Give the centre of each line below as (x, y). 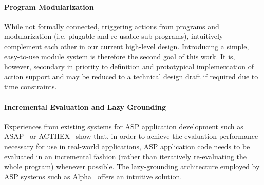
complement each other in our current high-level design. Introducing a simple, (127, 46)
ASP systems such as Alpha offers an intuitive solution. (93, 176)
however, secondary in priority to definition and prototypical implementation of (129, 66)
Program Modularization (49, 6)
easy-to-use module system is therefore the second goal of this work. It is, (120, 56)
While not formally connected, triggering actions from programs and (112, 26)
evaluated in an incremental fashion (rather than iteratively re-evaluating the (126, 156)
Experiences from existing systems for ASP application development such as (124, 126)
